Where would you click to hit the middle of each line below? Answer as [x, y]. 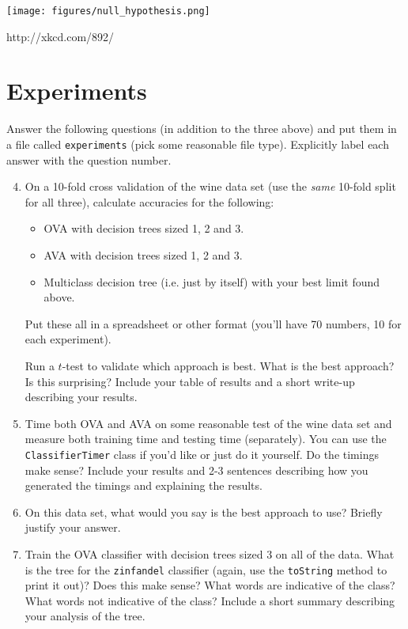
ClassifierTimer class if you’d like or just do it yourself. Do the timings [202, 454]
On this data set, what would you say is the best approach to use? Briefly [204, 512]
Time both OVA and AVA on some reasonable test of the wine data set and [208, 423]
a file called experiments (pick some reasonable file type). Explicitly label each [198, 144]
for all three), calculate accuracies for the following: [149, 201]
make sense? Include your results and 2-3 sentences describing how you [196, 470]
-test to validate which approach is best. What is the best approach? [228, 365]
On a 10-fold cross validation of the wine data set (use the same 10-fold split [210, 186]
